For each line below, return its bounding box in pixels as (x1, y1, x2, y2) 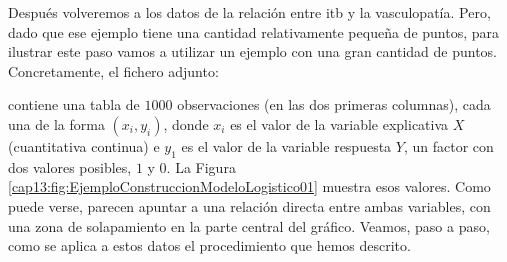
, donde (163, 113, 209, 134)
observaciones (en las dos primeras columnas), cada (177, 94, 491, 115)
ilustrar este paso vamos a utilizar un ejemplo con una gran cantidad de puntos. (8, 41, 497, 62)
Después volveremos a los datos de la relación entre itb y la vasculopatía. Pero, (8, 2, 491, 22)
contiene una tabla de (8, 94, 140, 115)
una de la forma (8, 113, 105, 134)
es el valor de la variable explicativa (230, 113, 449, 134)
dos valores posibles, (8, 156, 132, 177)
